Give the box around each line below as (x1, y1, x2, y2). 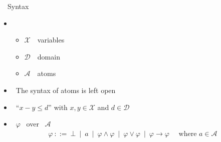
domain (37, 51, 60, 61)
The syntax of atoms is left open (16, 84, 116, 95)
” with (48, 101, 68, 112)
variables (37, 34, 65, 45)
